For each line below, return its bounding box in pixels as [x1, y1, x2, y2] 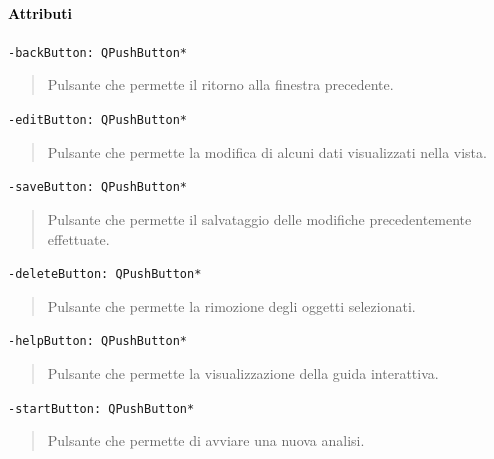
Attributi [8, 2, 72, 23]
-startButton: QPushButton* [8, 401, 195, 416]
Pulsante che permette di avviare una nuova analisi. [47, 430, 365, 451]
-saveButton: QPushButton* [8, 180, 187, 195]
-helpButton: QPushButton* [8, 334, 187, 349]
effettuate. [47, 228, 110, 249]
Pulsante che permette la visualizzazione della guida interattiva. [47, 363, 439, 384]
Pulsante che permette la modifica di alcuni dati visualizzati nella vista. [47, 141, 487, 162]
